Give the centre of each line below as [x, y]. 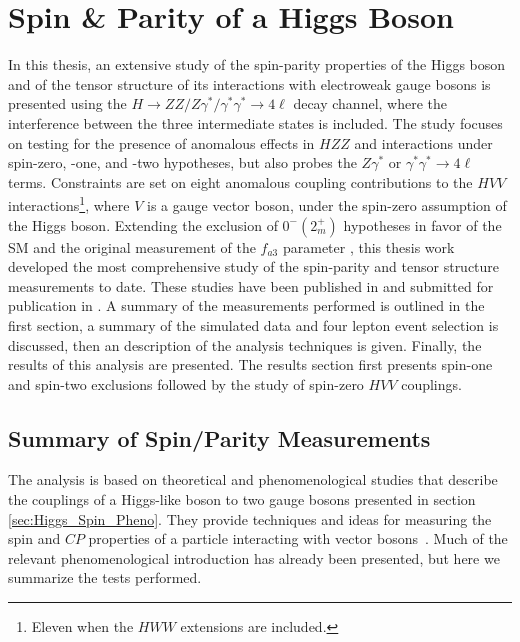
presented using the [67, 103]
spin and [34, 538]
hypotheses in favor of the [422, 224]
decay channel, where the [370, 103]
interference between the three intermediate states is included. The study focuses [255, 122]
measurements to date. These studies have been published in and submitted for [251, 285]
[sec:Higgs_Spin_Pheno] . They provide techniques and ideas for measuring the [250, 518]
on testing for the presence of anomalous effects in [161, 142]
